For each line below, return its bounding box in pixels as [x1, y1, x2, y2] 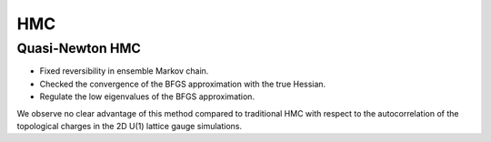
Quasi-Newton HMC [16, 40, 141, 56]
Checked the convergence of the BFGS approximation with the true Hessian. [39, 78, 326, 89]
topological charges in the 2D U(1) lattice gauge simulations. [16, 120, 243, 131]
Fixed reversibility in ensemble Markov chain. [39, 66, 209, 76]
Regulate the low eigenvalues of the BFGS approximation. [39, 91, 255, 102]
